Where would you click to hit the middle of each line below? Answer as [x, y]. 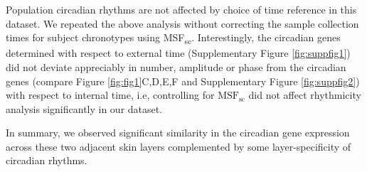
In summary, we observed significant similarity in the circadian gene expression [178, 133]
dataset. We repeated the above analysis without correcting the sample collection [182, 23]
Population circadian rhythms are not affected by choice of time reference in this [181, 9]
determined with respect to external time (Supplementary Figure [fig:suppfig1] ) [178, 53]
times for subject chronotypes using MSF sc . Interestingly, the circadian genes [173, 38]
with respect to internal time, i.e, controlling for [110, 95]
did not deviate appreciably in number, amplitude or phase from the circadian [176, 66]
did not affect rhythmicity [305, 95]
